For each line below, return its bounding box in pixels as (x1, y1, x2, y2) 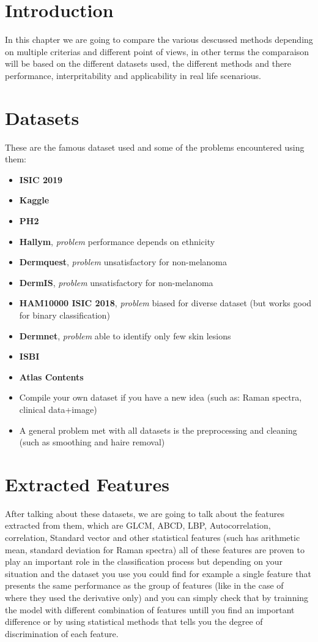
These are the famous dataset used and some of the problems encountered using (5, 140, 305, 153)
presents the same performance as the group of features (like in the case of (5, 579, 284, 592)
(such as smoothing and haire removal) (19, 436, 165, 448)
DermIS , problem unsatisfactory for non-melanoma (19, 276, 213, 289)
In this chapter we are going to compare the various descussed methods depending (5, 33, 313, 46)
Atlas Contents (19, 370, 84, 383)
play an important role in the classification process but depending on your (5, 555, 283, 568)
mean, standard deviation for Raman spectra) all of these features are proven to (5, 543, 305, 556)
